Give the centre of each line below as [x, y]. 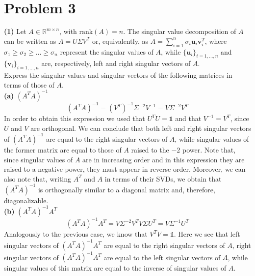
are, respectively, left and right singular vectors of [116, 63]
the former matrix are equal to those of [63, 149]
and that [188, 118]
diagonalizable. [26, 200]
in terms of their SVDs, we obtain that [163, 178]
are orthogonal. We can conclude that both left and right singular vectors [141, 128]
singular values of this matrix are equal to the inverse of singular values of [115, 268]
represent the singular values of [107, 51]
